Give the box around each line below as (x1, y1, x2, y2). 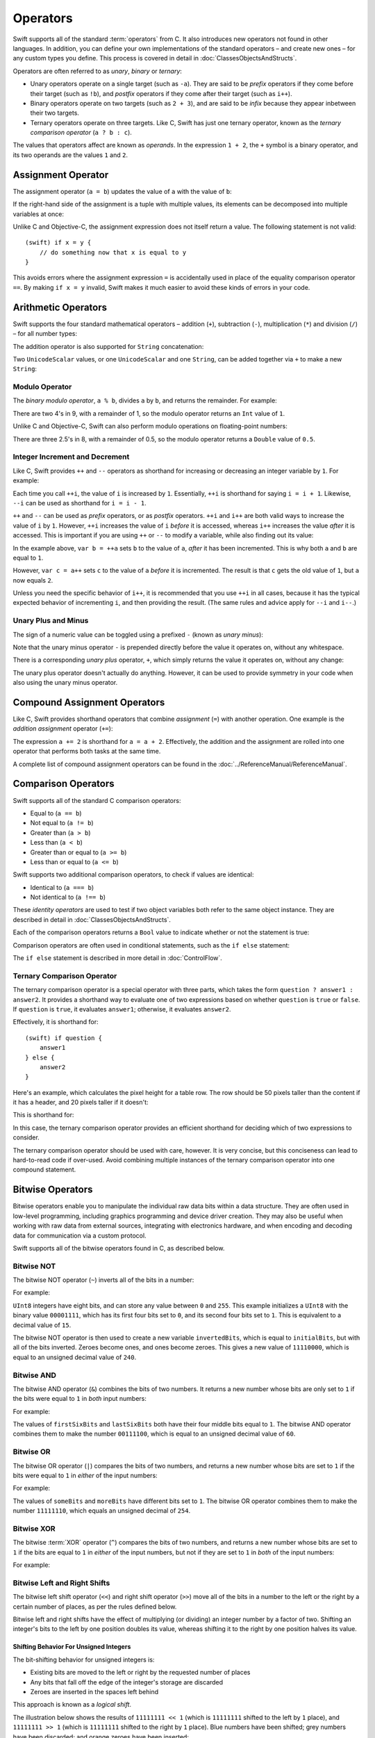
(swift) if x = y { (25, 238, 92, 247)
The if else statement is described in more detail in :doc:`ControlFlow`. (12, 954, 222, 962)
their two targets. (30, 108, 80, 117)
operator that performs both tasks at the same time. (12, 747, 161, 756)
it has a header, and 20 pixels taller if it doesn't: (12, 1098, 149, 1107)
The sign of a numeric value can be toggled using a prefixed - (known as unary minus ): (12, 630, 264, 639)
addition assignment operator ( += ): (12, 724, 113, 733)
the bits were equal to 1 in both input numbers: (12, 1395, 147, 1403)
